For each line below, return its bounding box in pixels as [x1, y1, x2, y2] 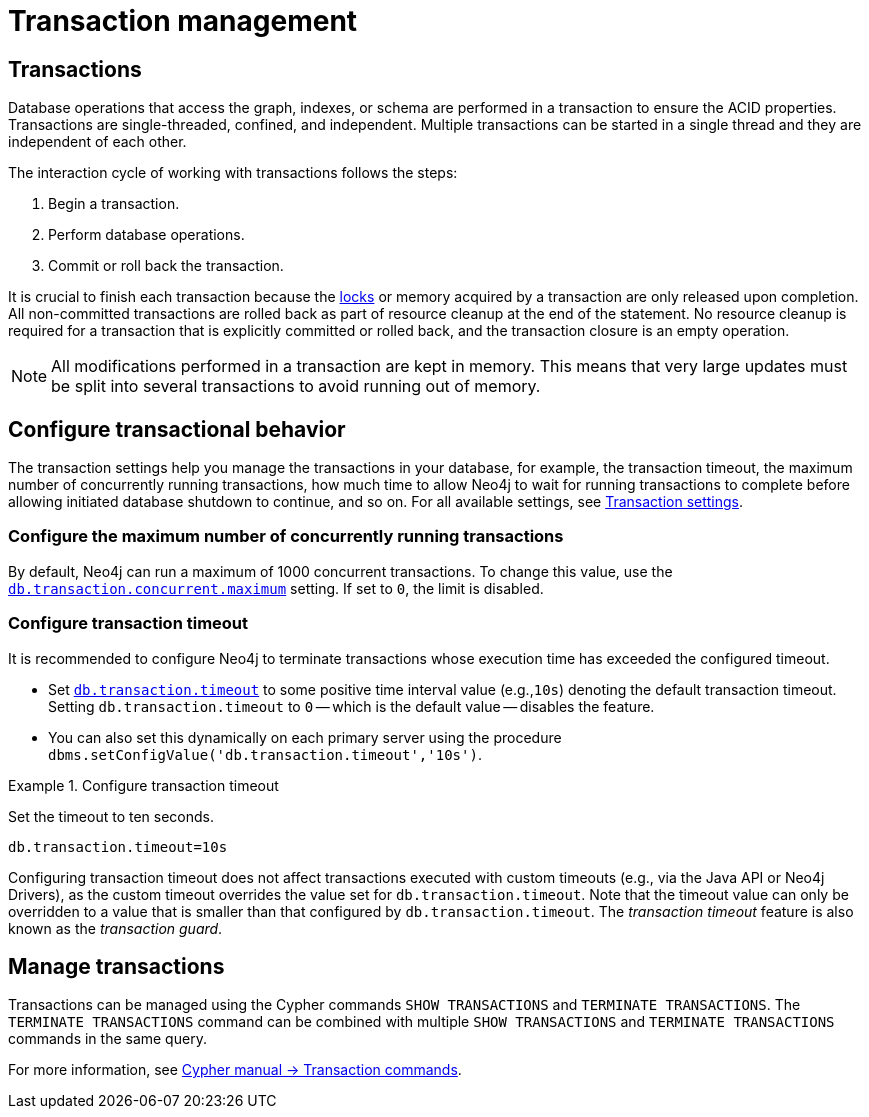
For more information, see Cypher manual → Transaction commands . [8, 1061, 462, 1079]
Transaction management [8, 4, 358, 38]
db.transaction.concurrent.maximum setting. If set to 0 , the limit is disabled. [8, 579, 544, 597]
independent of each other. [8, 133, 187, 151]
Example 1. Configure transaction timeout [8, 776, 279, 794]
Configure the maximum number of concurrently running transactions [8, 526, 564, 547]
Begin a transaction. [48, 195, 180, 213]
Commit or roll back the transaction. [48, 257, 284, 275]
